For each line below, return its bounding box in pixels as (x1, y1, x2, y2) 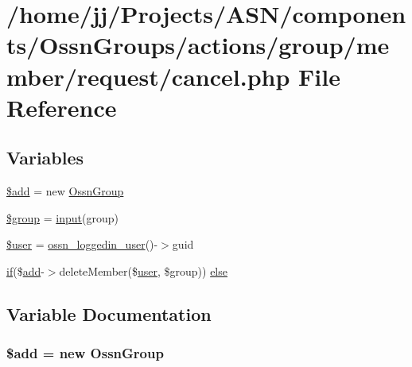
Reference (6, 91, 117, 123)
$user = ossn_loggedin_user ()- (6, 236, 158, 253)
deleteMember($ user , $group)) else (59, 262, 227, 279)
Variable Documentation (6, 301, 212, 326)
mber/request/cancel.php (6, 60, 290, 92)
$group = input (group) (6, 209, 119, 226)
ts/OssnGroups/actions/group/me (6, 29, 390, 61)
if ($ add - (6, 262, 45, 279)
